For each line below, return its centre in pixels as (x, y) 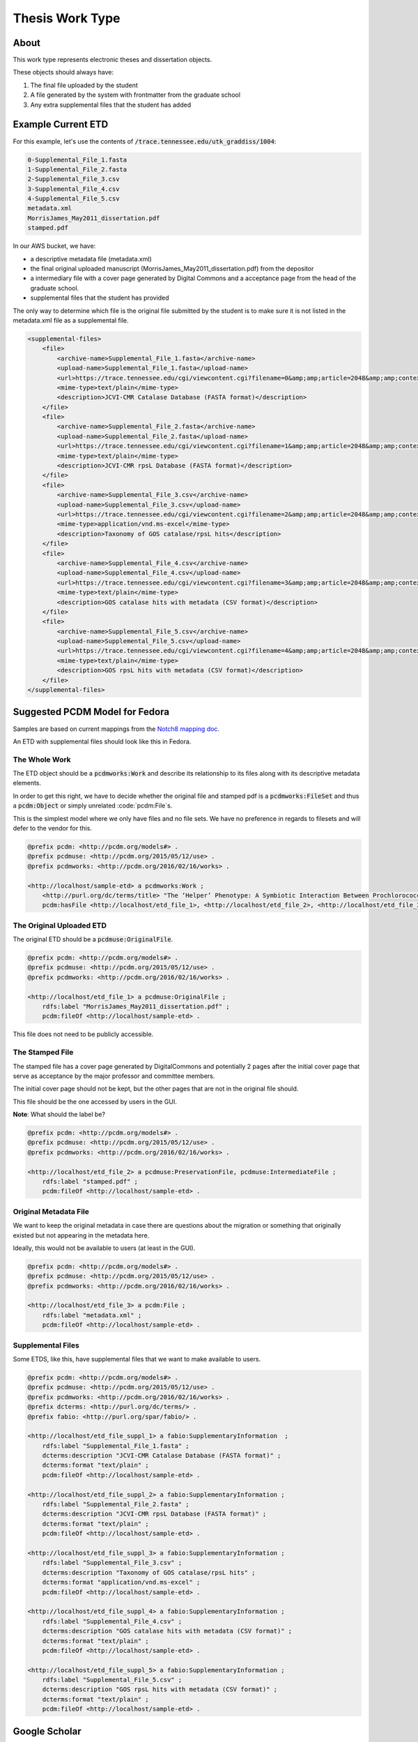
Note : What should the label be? (59, 1114)
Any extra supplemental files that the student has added (111, 105)
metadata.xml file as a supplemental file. (71, 320)
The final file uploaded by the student (84, 85)
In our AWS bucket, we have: (54, 246)
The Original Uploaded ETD (60, 925)
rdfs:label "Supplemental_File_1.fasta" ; (116, 1446)
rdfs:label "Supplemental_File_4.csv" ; (112, 1621)
